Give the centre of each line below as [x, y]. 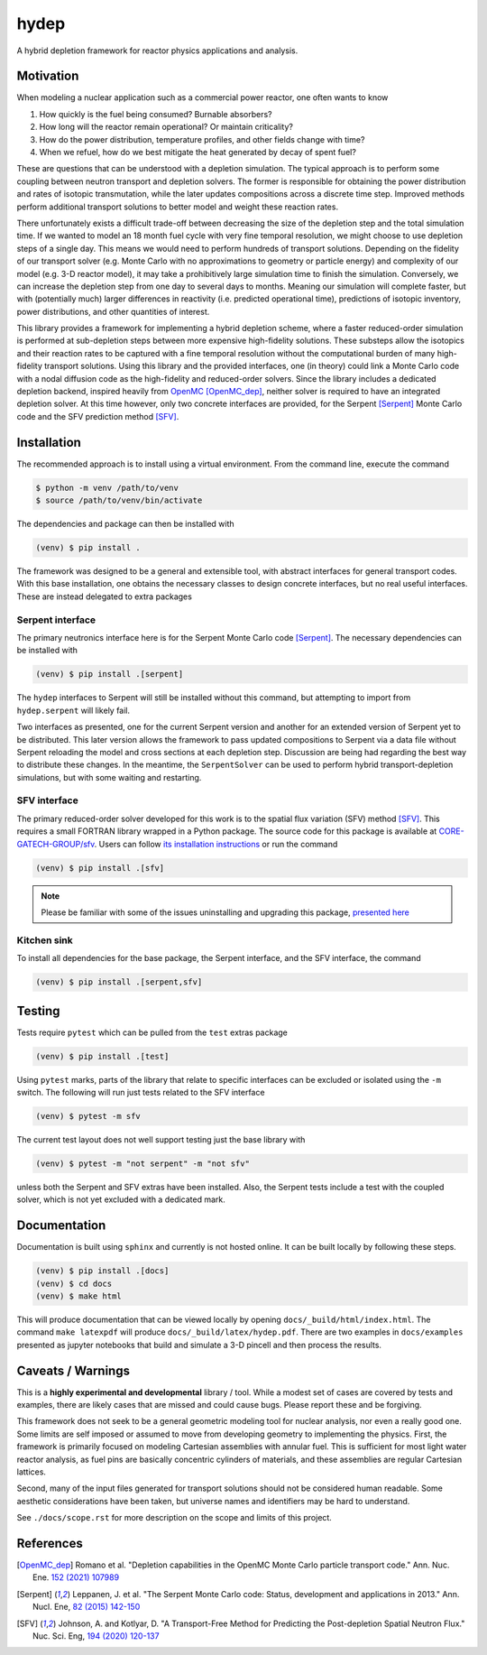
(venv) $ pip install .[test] [102, 1056]
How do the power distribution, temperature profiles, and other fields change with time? [202, 139]
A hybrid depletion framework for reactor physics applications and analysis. [157, 51]
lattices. [32, 1472]
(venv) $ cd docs [74, 1283]
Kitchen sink [45, 940]
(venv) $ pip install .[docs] [102, 1271]
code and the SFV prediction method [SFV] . [98, 416]
